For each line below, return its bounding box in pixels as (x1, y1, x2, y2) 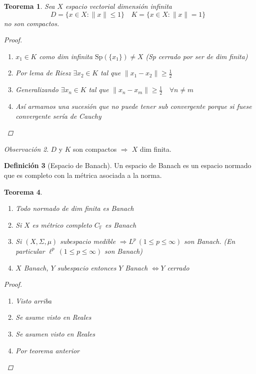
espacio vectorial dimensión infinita (65, 1, 172, 11)
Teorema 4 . (4, 186, 42, 197)
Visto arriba (15, 295, 52, 306)
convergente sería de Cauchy (15, 110, 101, 121)
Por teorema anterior (15, 345, 80, 355)
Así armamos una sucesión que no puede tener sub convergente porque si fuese (15, 101, 252, 111)
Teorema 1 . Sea (4, 1, 55, 11)
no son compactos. (4, 18, 59, 28)
